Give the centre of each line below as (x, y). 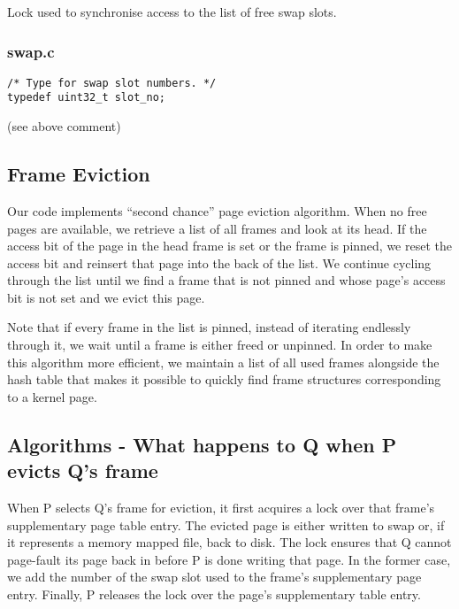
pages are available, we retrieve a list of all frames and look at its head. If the (217, 228)
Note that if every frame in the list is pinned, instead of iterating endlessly (209, 327)
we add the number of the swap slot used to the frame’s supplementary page (214, 577)
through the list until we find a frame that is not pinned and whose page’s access (226, 280)
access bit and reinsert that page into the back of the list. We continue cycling (219, 262)
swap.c (31, 51)
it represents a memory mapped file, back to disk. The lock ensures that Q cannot (229, 542)
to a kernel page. (52, 396)
